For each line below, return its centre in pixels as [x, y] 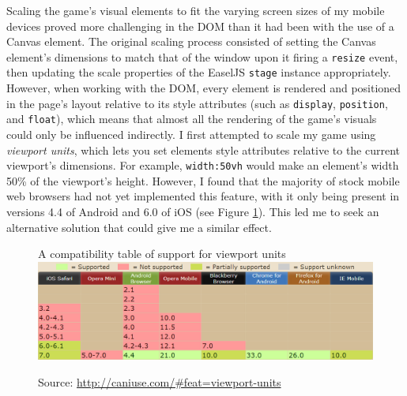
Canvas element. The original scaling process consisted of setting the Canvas [191, 41]
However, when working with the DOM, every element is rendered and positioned [204, 88]
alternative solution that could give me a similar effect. [139, 227]
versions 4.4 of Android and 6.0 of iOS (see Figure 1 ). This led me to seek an [193, 212]
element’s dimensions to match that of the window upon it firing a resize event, [202, 56]
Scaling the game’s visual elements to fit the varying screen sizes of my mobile [196, 10]
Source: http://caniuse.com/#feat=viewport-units [160, 381]
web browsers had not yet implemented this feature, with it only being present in [203, 196]
